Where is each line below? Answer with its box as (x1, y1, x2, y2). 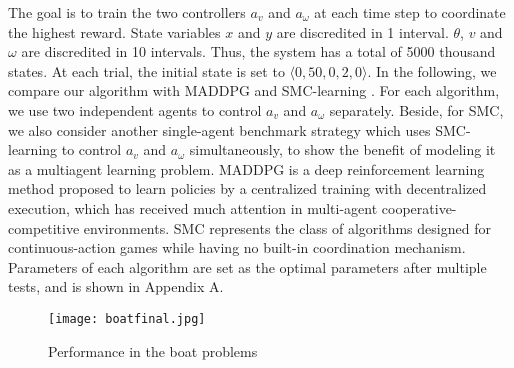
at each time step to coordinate (314, 2, 506, 22)
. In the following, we (367, 60, 497, 81)
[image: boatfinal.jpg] (48, 311, 206, 326)
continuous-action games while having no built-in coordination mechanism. (8, 237, 466, 258)
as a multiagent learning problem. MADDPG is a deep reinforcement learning (8, 158, 485, 179)
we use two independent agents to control (8, 99, 262, 120)
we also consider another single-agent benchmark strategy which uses (8, 119, 431, 140)
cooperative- (381, 197, 457, 218)
